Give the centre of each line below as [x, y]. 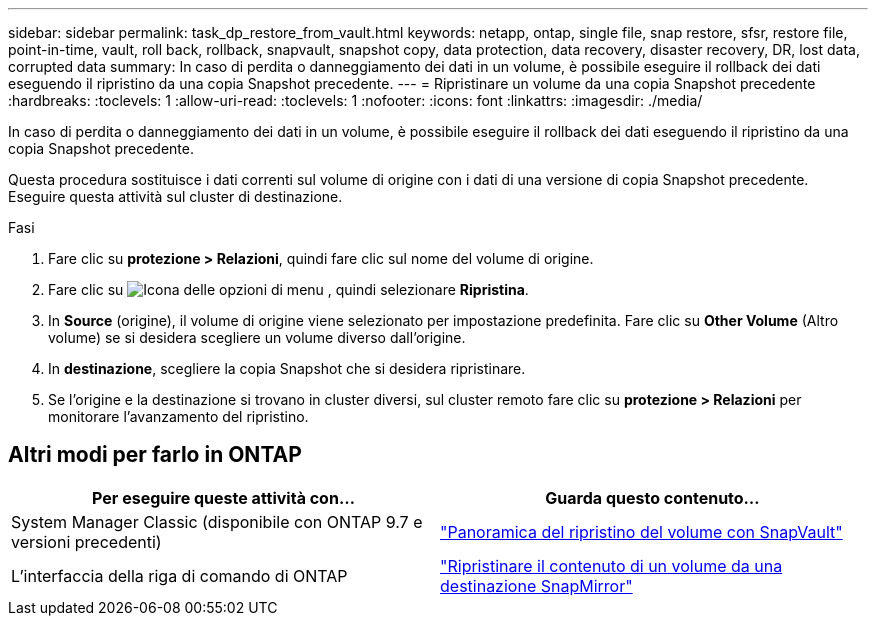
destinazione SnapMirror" [536, 585]
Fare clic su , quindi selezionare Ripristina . [288, 289]
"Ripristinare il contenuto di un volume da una [611, 565]
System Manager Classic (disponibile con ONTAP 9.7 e [217, 521]
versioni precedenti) [86, 541]
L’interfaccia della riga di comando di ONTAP [179, 575]
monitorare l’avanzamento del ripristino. [178, 416]
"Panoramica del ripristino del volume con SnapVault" [641, 531]
